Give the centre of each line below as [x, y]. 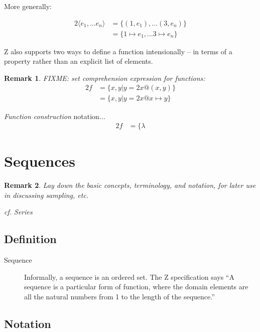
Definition [30, 239]
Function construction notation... [55, 116]
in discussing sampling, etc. [46, 195]
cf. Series [18, 212]
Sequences [40, 161]
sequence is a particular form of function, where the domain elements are [136, 287]
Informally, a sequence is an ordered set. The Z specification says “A [129, 276]
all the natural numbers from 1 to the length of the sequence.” [119, 297]
